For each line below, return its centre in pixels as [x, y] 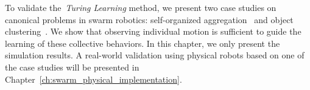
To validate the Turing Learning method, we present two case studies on [141, 7]
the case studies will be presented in [72, 67]
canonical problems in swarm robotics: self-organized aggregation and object [149, 19]
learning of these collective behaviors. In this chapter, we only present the [143, 43]
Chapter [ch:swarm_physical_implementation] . [93, 79]
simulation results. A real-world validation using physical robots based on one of [155, 55]
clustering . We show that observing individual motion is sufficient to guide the [153, 31]
